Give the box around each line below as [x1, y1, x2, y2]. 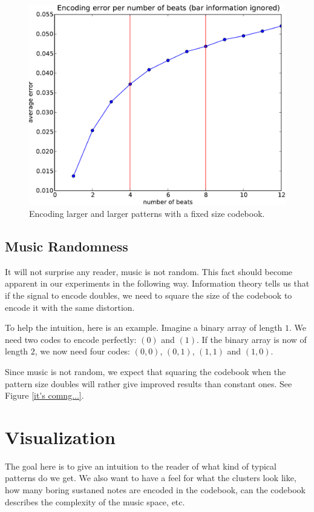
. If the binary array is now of [196, 333, 307, 345]
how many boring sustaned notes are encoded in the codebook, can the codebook [5, 484, 306, 496]
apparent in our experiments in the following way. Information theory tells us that [5, 277, 310, 290]
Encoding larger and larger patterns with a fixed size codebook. [29, 207, 265, 220]
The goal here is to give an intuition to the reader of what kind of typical [5, 459, 276, 472]
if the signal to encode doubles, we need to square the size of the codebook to [5, 289, 292, 301]
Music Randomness [5, 237, 128, 255]
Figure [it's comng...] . [5, 389, 84, 402]
